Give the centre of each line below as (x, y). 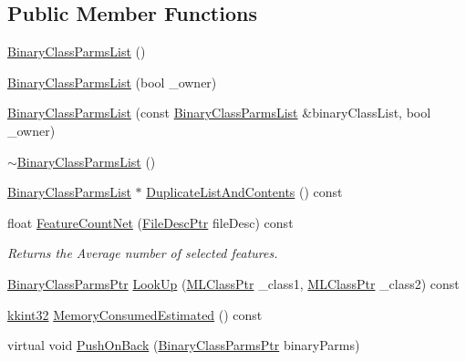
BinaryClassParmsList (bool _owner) (112, 82)
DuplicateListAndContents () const (244, 192)
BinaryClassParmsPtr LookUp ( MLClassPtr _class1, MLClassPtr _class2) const (233, 283)
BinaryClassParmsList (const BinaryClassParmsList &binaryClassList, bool (219, 113)
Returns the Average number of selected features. (143, 253)
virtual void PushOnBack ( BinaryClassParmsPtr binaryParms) (184, 345)
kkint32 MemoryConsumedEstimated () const (135, 314)
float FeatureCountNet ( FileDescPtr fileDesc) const (150, 222)
